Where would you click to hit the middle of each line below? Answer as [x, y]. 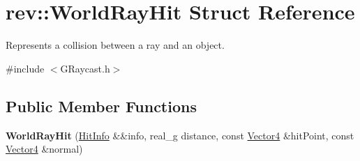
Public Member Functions [101, 106]
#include [25, 68]
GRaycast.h [85, 68]
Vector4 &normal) [44, 149]
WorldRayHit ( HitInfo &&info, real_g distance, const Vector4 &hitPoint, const [180, 135]
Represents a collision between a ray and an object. [115, 45]
